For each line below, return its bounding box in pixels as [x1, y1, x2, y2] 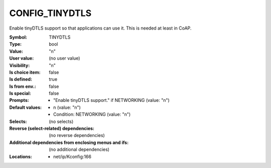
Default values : [9, 104, 42, 110]
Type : [9, 41, 22, 47]
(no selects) [49, 118, 74, 124]
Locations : [9, 153, 32, 159]
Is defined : [9, 76, 33, 82]
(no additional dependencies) [49, 146, 110, 152]
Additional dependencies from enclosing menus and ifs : [9, 139, 129, 145]
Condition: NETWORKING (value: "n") [53, 111, 131, 117]
